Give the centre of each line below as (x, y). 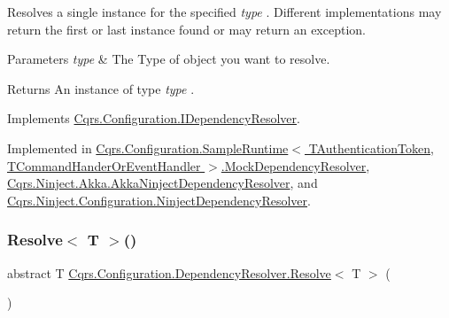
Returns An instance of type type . (101, 88)
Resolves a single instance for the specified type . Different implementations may (224, 12)
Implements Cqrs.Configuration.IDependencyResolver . (154, 118)
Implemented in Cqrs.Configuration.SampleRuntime (148, 147)
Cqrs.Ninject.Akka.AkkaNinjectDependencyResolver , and (163, 183)
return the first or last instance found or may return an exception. (186, 29)
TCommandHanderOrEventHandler (104, 165)
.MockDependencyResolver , (295, 165)
